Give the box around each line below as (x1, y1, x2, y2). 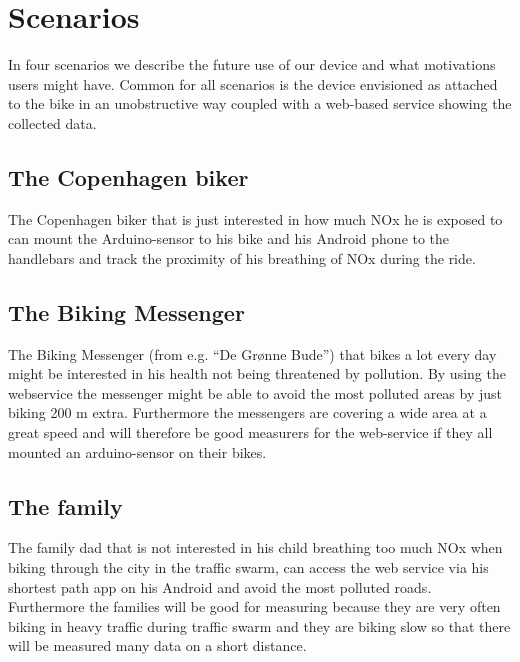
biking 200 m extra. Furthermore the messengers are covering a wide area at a (8, 402, 487, 423)
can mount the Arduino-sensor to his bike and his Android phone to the (8, 228, 450, 249)
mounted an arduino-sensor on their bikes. (8, 441, 267, 462)
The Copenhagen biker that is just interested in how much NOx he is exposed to (8, 208, 503, 229)
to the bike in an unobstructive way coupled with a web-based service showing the (8, 93, 512, 114)
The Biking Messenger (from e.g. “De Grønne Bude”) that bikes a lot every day (8, 343, 497, 364)
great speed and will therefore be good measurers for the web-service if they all (8, 422, 493, 443)
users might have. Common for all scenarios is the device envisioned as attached (8, 73, 498, 94)
